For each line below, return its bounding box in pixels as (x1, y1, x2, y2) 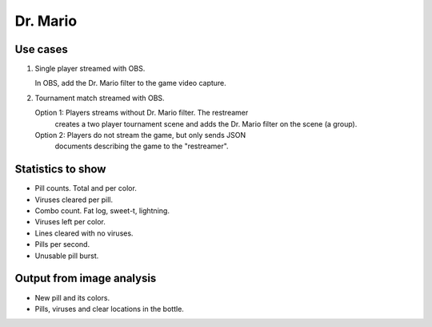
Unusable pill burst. (34, 251, 99, 260)
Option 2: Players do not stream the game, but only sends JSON (34, 131, 246, 140)
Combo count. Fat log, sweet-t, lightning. (34, 206, 170, 216)
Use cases (14, 42, 68, 56)
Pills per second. (34, 240, 90, 249)
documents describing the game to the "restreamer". (54, 141, 229, 151)
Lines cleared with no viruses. (34, 228, 134, 238)
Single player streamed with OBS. (34, 64, 146, 74)
